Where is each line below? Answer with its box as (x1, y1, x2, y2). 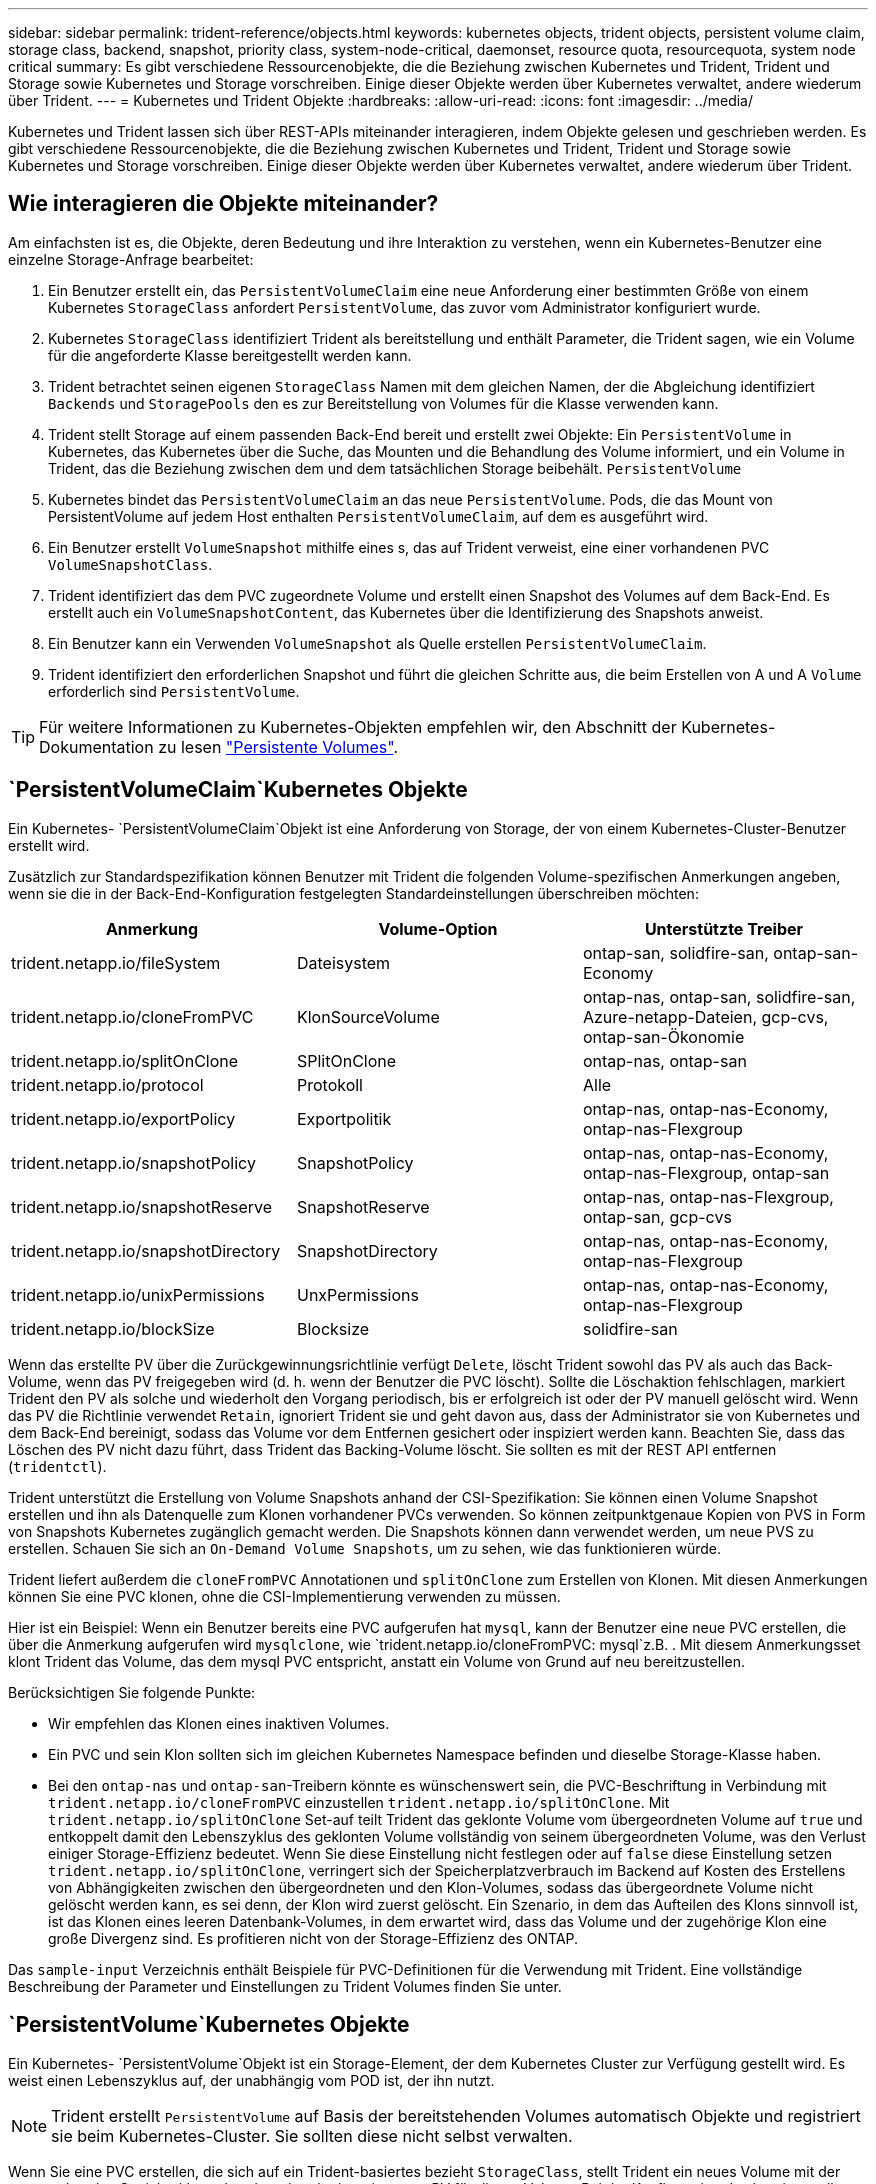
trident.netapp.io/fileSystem (11, 952, 221, 973)
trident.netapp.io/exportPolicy (11, 1108, 236, 1129)
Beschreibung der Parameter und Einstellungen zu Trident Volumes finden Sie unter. (8, 1977, 562, 1995)
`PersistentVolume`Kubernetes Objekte (8, 2012, 410, 2038)
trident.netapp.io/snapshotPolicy (11, 1152, 256, 1173)
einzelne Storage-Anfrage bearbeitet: (8, 250, 254, 268)
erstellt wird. (8, 836, 90, 854)
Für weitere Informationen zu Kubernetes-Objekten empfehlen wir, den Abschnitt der (39, 716, 677, 737)
